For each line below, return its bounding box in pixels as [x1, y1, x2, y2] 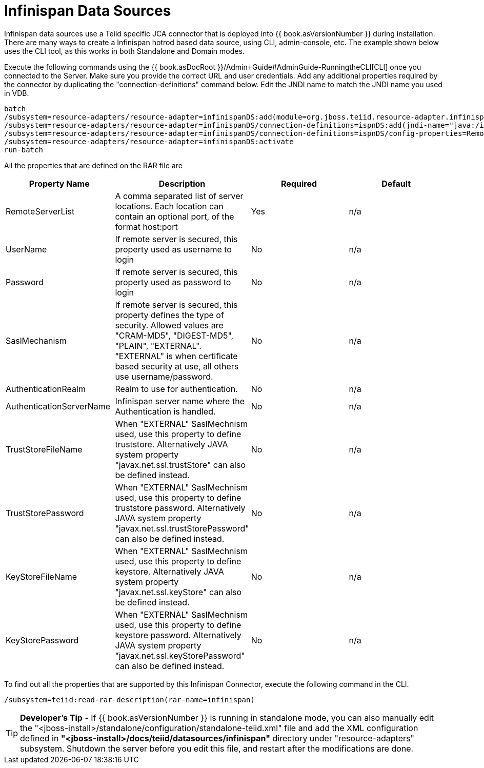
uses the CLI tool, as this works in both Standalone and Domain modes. [4, 46, 245, 55]
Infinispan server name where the [115, 396, 245, 406]
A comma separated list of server [115, 190, 244, 201]
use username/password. [115, 371, 213, 382]
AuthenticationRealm [6, 383, 86, 394]
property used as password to [115, 277, 231, 287]
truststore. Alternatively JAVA [115, 439, 228, 449]
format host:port [115, 221, 178, 232]
